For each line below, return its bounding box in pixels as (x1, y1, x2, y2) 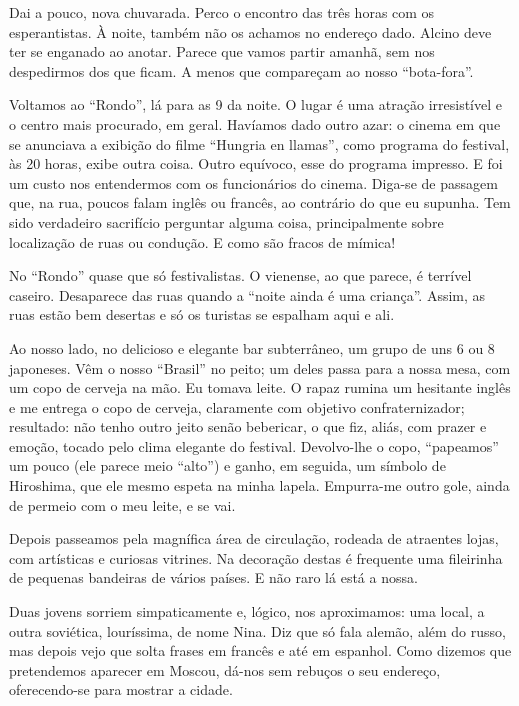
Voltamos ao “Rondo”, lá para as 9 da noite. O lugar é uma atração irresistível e (9, 94, 502, 115)
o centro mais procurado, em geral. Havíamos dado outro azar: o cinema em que (9, 113, 501, 134)
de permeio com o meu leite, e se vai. (9, 494, 236, 515)
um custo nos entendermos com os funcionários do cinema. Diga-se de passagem (9, 172, 498, 193)
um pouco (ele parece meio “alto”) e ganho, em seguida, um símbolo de (9, 455, 446, 476)
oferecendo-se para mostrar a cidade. (9, 679, 233, 700)
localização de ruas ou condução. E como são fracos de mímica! (9, 231, 396, 252)
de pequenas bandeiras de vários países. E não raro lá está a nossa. (9, 567, 418, 588)
